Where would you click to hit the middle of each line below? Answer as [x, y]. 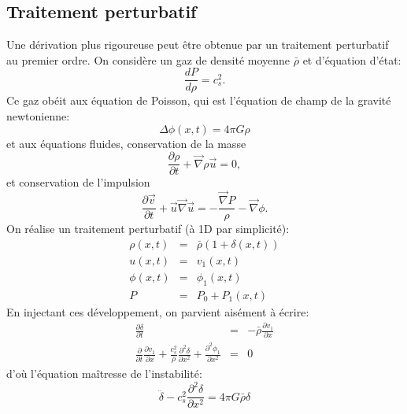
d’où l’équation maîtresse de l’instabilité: [104, 373]
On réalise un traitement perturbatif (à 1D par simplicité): [148, 229]
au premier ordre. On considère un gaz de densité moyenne [148, 59]
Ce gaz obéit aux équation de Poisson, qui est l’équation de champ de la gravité [199, 100]
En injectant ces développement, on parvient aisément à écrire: [158, 311]
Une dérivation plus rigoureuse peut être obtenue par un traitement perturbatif [198, 44]
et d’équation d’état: [352, 59]
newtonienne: [38, 116]
